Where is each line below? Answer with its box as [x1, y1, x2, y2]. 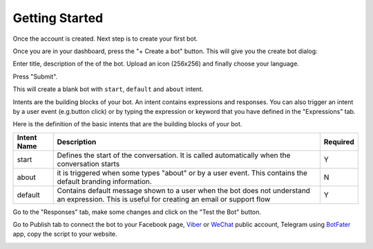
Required [323, 137, 355, 146]
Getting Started [12, 10, 104, 26]
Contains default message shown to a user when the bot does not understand [57, 186, 311, 195]
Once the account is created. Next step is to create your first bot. [12, 34, 198, 43]
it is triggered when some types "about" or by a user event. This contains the [57, 168, 307, 177]
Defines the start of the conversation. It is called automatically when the [57, 150, 291, 160]
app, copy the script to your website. [12, 230, 117, 238]
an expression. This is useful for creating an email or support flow [57, 194, 271, 203]
